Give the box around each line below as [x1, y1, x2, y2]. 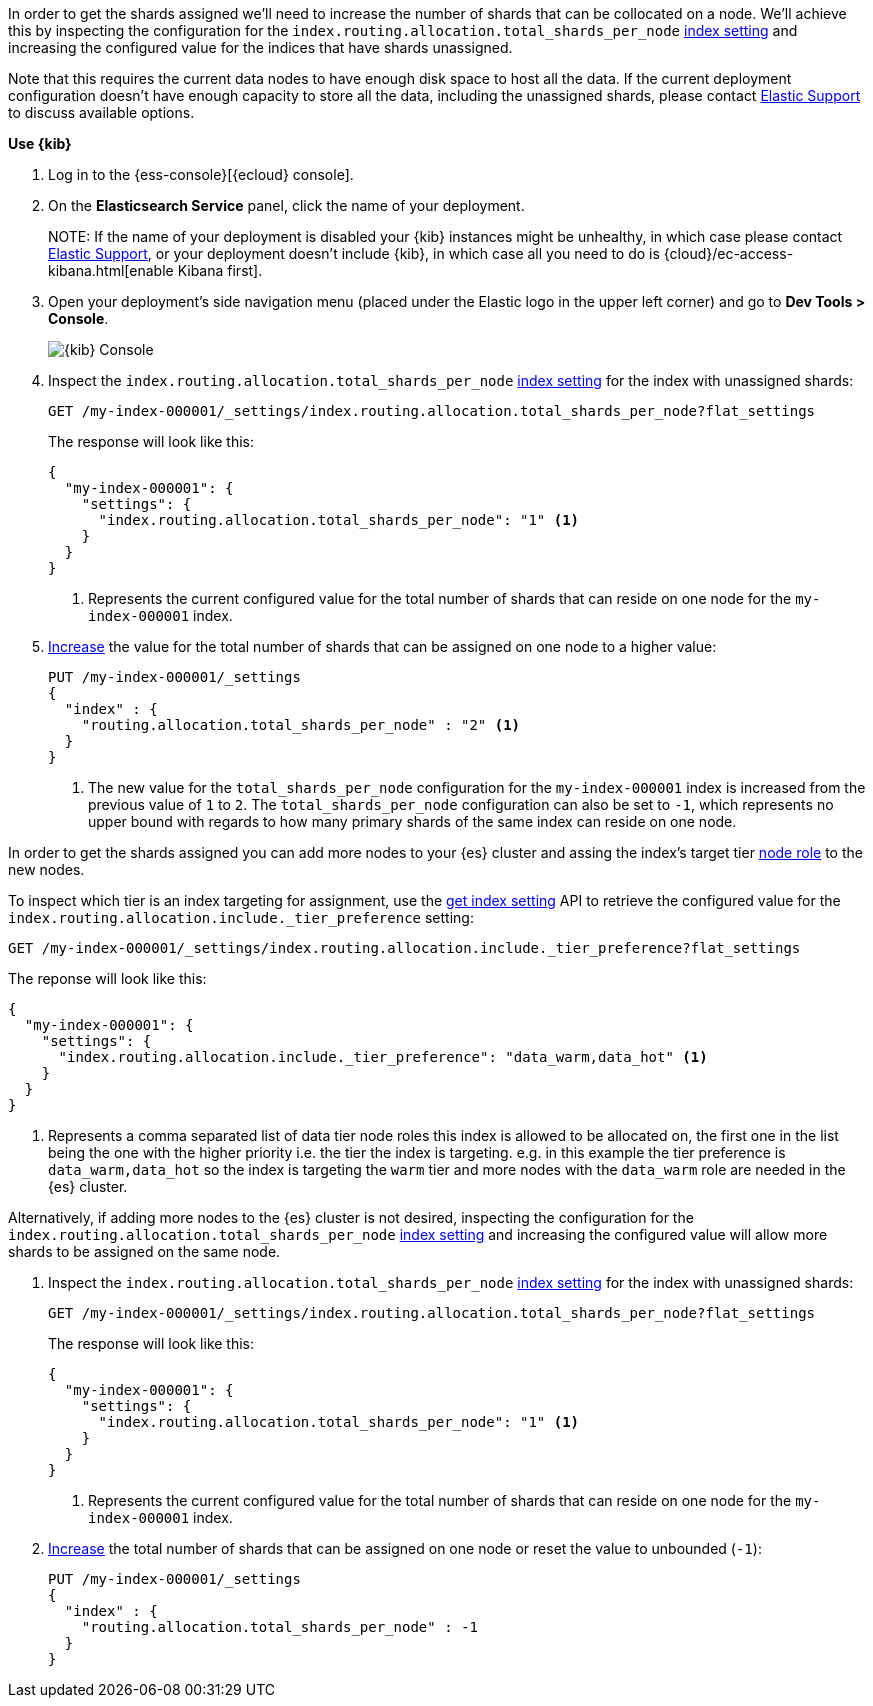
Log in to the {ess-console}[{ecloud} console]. [48, 166, 354, 183]
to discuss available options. [8, 104, 195, 121]
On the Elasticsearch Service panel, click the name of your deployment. [48, 197, 525, 214]
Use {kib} [8, 135, 72, 152]
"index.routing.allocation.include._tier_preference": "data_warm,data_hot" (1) [58, 1049, 708, 1065]
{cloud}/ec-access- [663, 245, 794, 262]
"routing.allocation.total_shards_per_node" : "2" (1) [81, 717, 521, 733]
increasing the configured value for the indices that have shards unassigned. [8, 39, 513, 56]
